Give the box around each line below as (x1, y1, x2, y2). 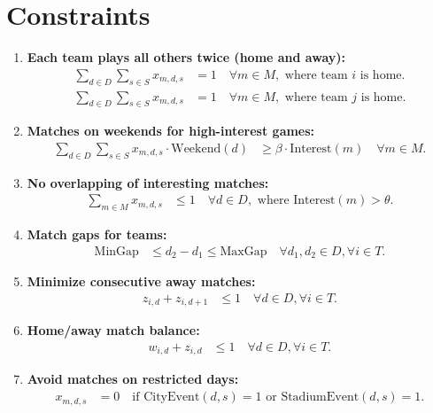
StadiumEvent (281, 391, 360, 404)
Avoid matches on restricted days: (27, 370, 239, 388)
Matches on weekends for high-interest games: (27, 121, 315, 140)
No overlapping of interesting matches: (27, 173, 269, 191)
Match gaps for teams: (27, 225, 167, 244)
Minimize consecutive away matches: (27, 272, 256, 291)
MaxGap (220, 245, 267, 258)
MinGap (94, 245, 139, 258)
